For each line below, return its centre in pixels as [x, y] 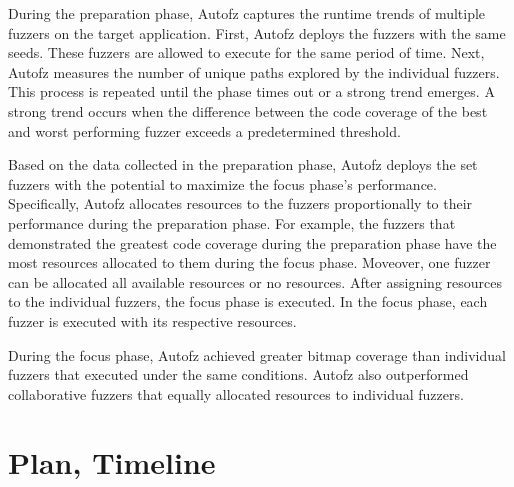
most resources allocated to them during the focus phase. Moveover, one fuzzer [249, 262]
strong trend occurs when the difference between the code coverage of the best [248, 110]
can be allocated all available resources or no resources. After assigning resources [255, 281]
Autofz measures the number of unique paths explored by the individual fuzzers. [254, 71]
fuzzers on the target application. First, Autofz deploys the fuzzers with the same [257, 32]
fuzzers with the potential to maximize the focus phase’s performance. [222, 183]
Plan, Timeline [112, 462]
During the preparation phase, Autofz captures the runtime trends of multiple [247, 13]
